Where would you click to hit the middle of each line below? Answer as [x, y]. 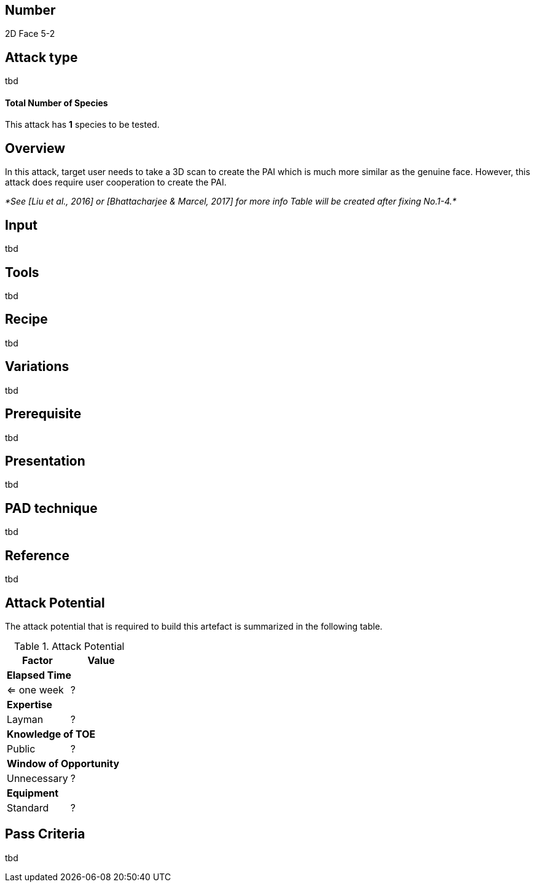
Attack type [41, 57]
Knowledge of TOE [51, 734]
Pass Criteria [45, 834]
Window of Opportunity [63, 763]
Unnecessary [37, 778]
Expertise [30, 704]
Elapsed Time [39, 675]
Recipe [26, 319]
